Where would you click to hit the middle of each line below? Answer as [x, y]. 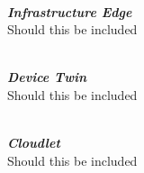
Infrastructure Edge [70, 11]
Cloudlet [34, 143]
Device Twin [47, 77]
